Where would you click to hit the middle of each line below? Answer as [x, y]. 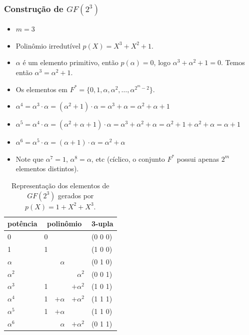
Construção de [34, 8]
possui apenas [198, 158]
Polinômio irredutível [48, 45]
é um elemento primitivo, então [70, 62]
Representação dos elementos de [60, 185]
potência [22, 224]
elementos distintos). [47, 169]
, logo [162, 62]
